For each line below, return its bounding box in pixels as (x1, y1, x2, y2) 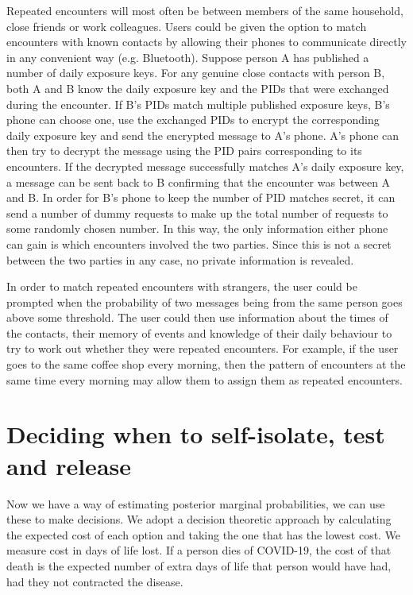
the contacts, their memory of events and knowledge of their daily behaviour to (6, 324, 392, 341)
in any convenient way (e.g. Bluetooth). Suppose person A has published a (6, 48, 369, 65)
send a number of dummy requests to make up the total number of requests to (6, 204, 388, 221)
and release (6, 449, 131, 481)
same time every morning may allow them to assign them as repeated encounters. (6, 371, 403, 388)
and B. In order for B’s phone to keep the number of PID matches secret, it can (6, 189, 396, 206)
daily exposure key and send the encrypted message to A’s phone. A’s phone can (6, 126, 399, 143)
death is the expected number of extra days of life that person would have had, (6, 557, 392, 574)
